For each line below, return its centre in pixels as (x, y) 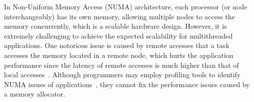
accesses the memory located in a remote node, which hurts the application (119, 55)
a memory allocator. (35, 94)
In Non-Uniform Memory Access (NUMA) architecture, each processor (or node (126, 6)
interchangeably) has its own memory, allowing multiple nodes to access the (120, 16)
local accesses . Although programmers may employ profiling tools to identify (122, 75)
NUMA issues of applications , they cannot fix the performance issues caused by (127, 84)
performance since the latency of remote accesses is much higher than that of (122, 65)
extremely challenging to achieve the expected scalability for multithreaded (119, 35)
